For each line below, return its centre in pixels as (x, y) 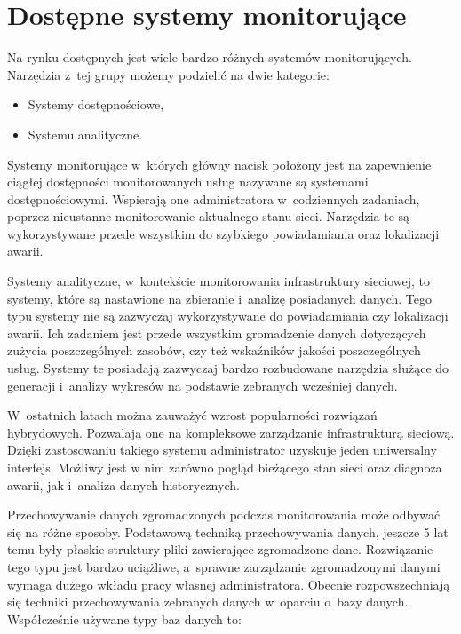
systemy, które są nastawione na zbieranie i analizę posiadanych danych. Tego (219, 298)
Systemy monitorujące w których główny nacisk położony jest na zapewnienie (219, 164)
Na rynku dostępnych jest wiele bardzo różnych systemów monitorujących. (210, 57)
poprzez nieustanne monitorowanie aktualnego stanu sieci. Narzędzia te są (209, 216)
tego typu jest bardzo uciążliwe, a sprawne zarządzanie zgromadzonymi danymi (224, 566)
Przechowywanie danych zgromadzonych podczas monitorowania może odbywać (224, 515)
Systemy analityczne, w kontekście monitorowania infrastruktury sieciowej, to (219, 281)
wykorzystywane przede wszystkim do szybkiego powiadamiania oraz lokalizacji (223, 233)
